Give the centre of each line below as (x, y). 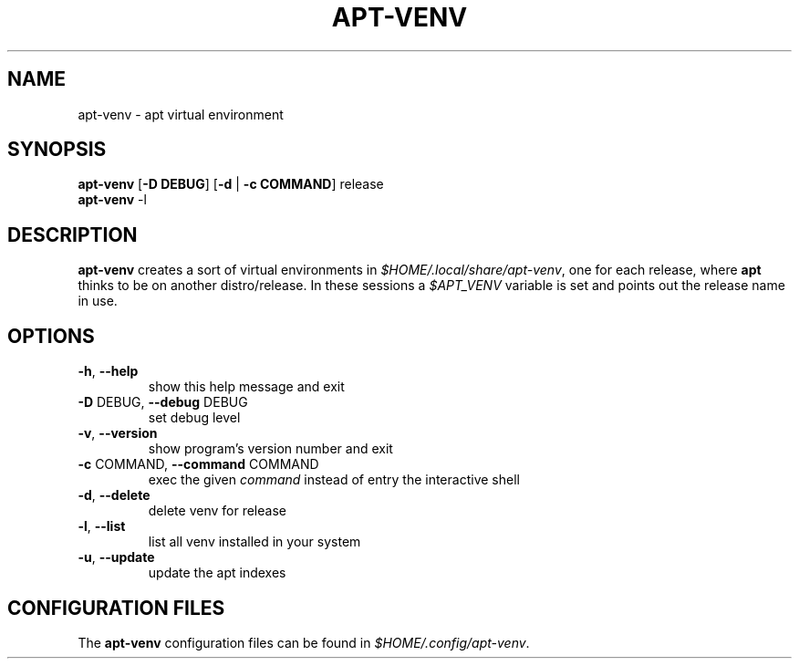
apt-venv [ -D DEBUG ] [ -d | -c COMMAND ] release (231, 184)
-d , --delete (114, 495)
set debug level (194, 418)
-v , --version (118, 433)
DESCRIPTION (73, 234)
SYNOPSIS (57, 150)
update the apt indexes (217, 573)
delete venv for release (217, 511)
